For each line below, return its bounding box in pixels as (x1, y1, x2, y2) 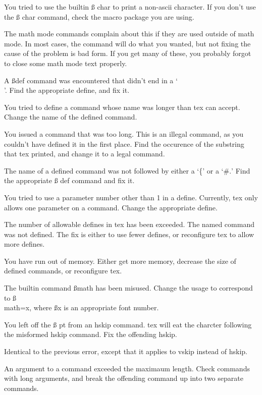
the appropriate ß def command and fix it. (4, 175, 135, 186)
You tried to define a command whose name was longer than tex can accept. (4, 101, 240, 112)
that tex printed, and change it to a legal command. (4, 148, 165, 159)
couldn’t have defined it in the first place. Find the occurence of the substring (4, 138, 244, 149)
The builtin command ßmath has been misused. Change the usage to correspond (4, 283, 253, 293)
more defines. (4, 239, 45, 249)
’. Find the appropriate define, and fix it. (4, 85, 130, 95)
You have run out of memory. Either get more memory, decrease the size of (4, 255, 236, 266)
